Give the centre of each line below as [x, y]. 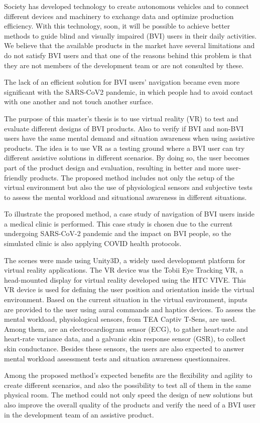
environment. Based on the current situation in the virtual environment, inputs [126, 299]
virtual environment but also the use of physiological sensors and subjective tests [128, 187]
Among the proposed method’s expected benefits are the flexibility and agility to [128, 375]
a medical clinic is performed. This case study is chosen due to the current [118, 223]
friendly [16, 177]
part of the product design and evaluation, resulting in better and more [114, 167]
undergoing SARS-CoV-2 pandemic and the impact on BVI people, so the [118, 233]
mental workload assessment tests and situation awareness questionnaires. [117, 358]
